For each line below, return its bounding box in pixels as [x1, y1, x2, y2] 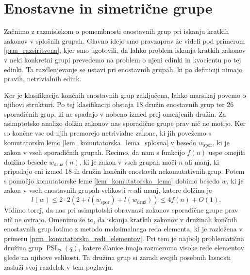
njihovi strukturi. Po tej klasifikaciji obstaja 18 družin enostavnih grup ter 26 [4, 99, 234, 109]
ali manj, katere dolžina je [134, 185, 212, 195]
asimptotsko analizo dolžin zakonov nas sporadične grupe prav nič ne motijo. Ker [4, 118, 246, 128]
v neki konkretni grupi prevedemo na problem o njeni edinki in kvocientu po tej [4, 54, 241, 64]
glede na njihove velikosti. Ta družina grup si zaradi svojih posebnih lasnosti [4, 252, 231, 262]
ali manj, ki [185, 156, 219, 167]
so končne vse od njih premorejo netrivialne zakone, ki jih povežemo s [4, 128, 211, 138]
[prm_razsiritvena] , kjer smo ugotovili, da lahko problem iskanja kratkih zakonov [4, 45, 246, 55]
